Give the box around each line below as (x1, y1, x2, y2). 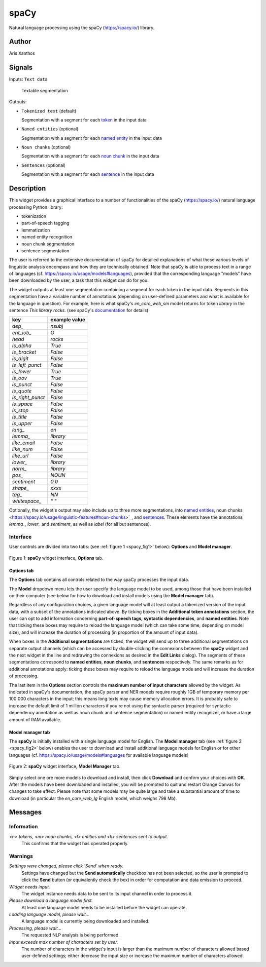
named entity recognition (21, 234, 72, 240)
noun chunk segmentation (21, 241, 75, 247)
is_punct (12, 381, 32, 388)
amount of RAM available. (9, 716, 62, 723)
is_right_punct (12, 394, 45, 401)
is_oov (12, 375, 27, 382)
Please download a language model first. (9, 897, 93, 903)
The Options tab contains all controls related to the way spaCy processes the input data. (9, 577, 189, 582)
